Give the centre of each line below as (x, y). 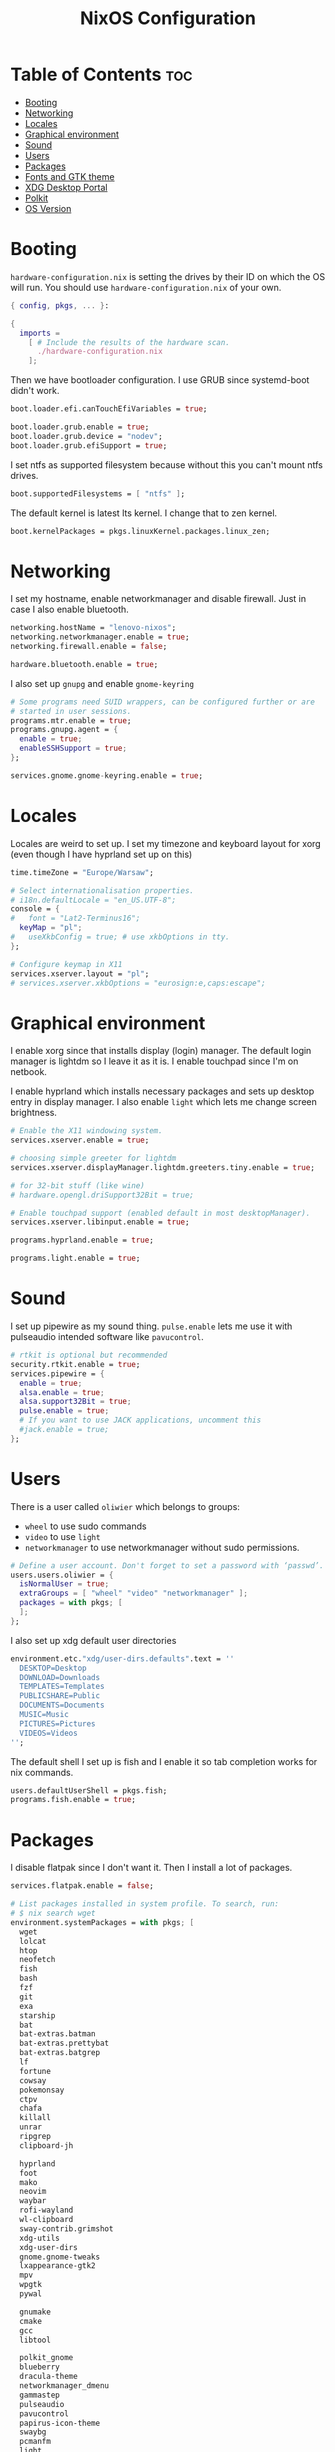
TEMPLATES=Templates (62, 1687)
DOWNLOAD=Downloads (60, 1677)
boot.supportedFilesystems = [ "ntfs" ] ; (98, 493)
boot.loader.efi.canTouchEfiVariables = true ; (109, 409)
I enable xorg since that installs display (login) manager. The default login (161, 1051)
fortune (35, 2071)
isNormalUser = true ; (64, 1584)
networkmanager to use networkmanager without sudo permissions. (162, 1547)
